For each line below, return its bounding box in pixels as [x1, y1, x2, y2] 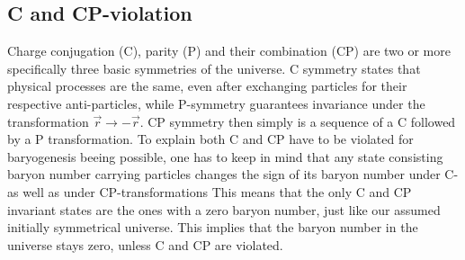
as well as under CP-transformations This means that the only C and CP [7, 182, 412, 201]
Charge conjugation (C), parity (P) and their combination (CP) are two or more [7, 41, 451, 60]
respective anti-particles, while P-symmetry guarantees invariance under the [7, 94, 425, 112]
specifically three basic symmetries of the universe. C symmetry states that [7, 58, 421, 77]
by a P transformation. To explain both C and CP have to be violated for [7, 130, 414, 148]
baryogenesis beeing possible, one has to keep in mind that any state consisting [7, 147, 443, 166]
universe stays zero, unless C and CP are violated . [7, 235, 283, 254]
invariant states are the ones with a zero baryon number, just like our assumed [7, 200, 441, 219]
